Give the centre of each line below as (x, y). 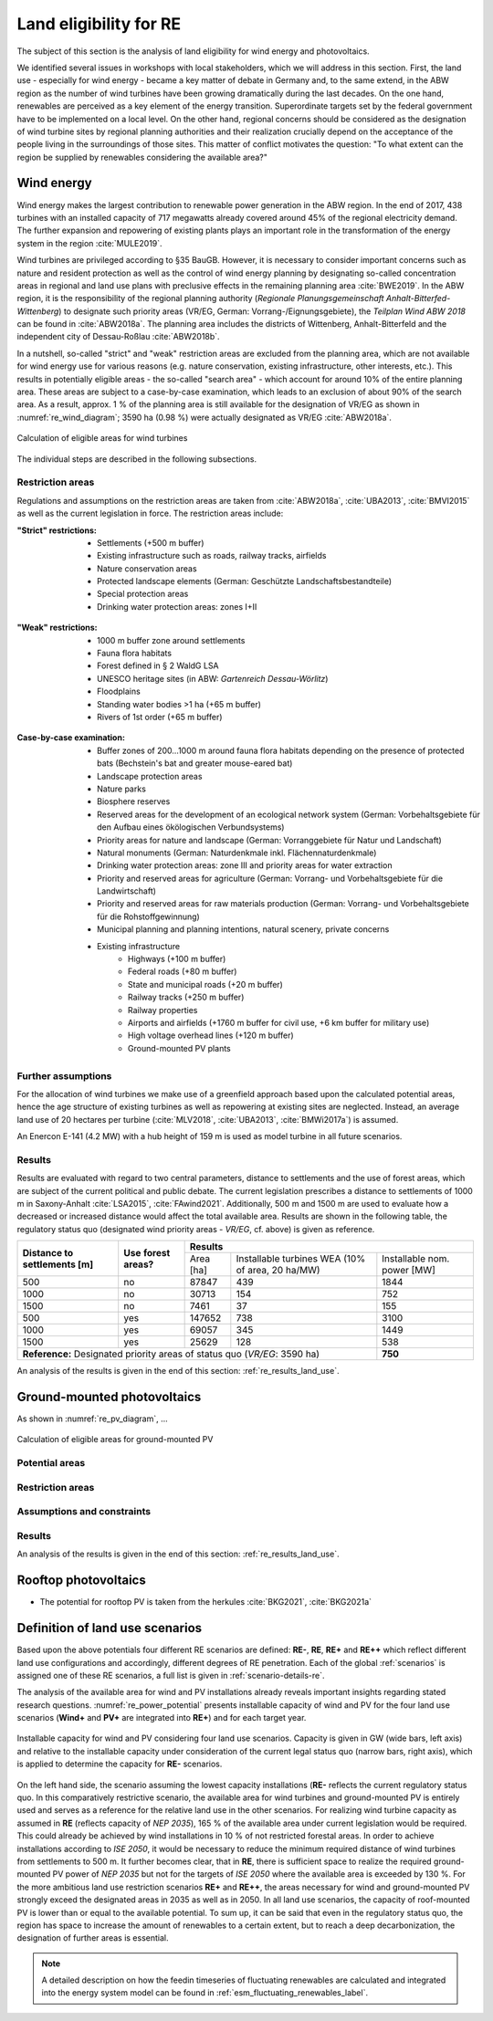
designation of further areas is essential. (93, 1938)
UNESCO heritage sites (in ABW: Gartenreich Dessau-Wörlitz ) (213, 678)
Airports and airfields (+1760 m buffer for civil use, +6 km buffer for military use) (279, 1022)
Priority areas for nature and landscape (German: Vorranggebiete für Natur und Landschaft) (269, 840)
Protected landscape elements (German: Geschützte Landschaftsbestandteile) (245, 581)
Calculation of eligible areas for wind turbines (102, 438)
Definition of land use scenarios (110, 1628)
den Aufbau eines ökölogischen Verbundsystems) (191, 827)
